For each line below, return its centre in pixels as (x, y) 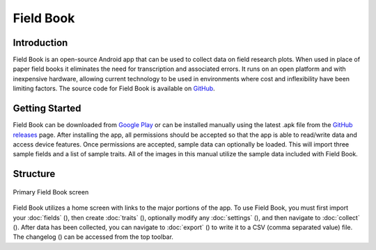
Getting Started (47, 109)
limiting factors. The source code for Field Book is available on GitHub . (114, 89)
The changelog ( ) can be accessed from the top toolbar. (93, 237)
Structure (34, 174)
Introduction (40, 43)
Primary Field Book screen (51, 192)
